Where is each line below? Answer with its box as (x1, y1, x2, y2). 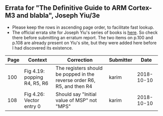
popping (24, 74, 44, 81)
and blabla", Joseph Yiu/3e (16, 12, 100, 20)
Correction (67, 56, 93, 63)
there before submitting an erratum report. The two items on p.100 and (12, 34, 153, 40)
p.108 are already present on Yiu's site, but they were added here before (12, 40, 157, 46)
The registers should (55, 65, 103, 71)
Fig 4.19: (24, 67, 45, 74)
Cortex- (128, 4, 152, 12)
